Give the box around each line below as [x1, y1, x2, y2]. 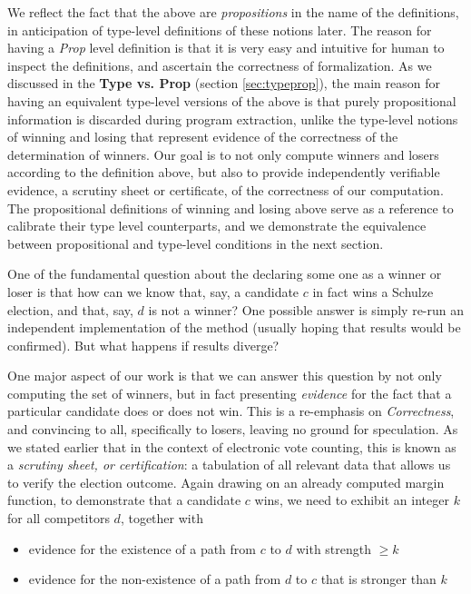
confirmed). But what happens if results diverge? [7, 335, 280, 354]
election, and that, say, [7, 300, 133, 319]
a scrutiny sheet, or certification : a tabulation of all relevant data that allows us [7, 455, 451, 474]
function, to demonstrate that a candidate [7, 490, 241, 510]
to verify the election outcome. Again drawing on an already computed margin [7, 472, 445, 491]
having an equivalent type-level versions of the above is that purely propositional [7, 91, 456, 110]
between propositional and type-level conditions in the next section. [7, 233, 384, 252]
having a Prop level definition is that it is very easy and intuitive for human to [7, 38, 445, 57]
